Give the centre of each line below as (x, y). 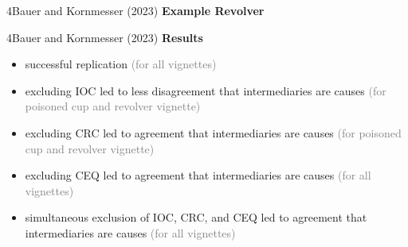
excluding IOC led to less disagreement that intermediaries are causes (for (206, 90)
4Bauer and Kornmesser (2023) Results (105, 37)
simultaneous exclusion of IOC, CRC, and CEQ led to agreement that (196, 217)
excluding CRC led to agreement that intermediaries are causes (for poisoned (213, 132)
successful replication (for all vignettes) (121, 64)
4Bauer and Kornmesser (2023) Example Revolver (135, 10)
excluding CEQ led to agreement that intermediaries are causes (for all (198, 175)
